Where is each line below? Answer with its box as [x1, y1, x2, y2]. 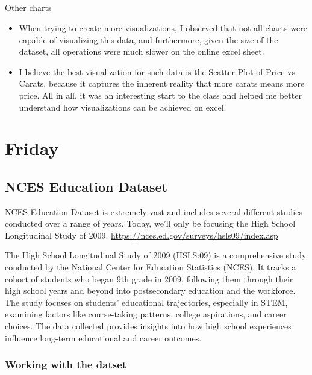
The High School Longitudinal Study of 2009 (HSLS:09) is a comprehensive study [5, 249, 307, 261]
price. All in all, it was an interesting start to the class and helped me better [19, 88, 302, 101]
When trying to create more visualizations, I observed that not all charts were [19, 21, 307, 34]
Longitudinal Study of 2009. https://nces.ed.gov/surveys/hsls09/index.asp [5, 228, 278, 241]
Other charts [5, 1, 52, 14]
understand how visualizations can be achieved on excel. [19, 100, 226, 113]
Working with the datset [5, 357, 127, 372]
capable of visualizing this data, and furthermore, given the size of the [19, 33, 278, 46]
